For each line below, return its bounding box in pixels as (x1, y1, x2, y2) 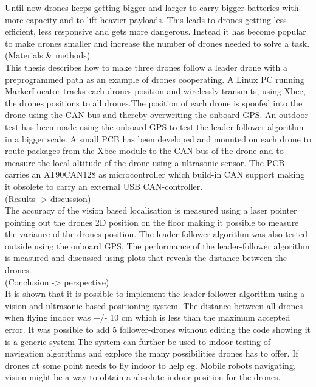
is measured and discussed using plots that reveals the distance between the (5, 251, 287, 264)
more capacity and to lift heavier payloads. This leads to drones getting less (5, 13, 287, 26)
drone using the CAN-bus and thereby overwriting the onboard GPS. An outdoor (5, 108, 308, 121)
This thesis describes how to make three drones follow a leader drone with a (5, 60, 287, 73)
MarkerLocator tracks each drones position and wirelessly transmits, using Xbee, (5, 85, 306, 97)
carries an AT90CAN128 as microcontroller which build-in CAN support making (5, 168, 305, 181)
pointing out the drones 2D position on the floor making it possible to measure (5, 215, 299, 228)
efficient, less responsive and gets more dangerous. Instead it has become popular (5, 25, 306, 38)
